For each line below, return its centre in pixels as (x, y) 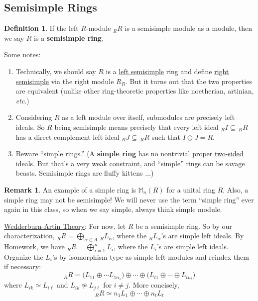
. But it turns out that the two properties (189, 81)
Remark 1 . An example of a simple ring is (70, 189)
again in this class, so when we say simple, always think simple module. (113, 209)
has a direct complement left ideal (67, 137)
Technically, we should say (56, 71)
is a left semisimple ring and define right (167, 71)
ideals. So (30, 127)
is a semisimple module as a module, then (189, 28)
